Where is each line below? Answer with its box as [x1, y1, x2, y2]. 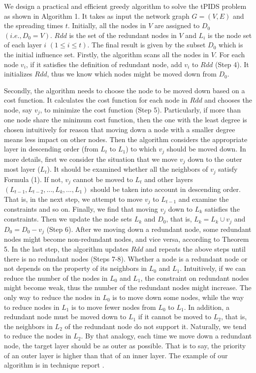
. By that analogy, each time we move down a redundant [81, 331, 252, 341]
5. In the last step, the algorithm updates [4, 243, 129, 254]
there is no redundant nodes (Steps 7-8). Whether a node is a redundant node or [4, 253, 248, 263]
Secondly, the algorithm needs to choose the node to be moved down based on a [4, 85, 245, 95]
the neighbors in [4, 321, 53, 331]
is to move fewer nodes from [71, 301, 156, 312]
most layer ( [4, 164, 40, 174]
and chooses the [204, 95, 252, 105]
